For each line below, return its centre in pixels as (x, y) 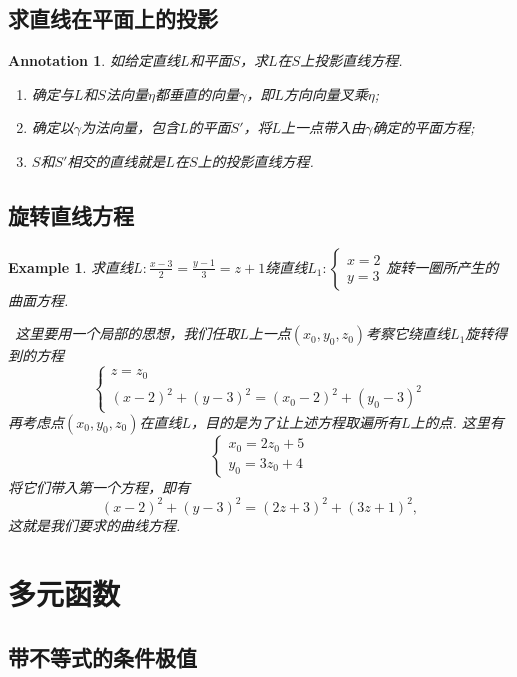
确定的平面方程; (423, 127)
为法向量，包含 (130, 127)
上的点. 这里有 (457, 421)
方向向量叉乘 (325, 93)
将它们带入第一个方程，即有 (99, 486)
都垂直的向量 (196, 93)
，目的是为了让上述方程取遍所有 (295, 421)
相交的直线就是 (116, 160)
